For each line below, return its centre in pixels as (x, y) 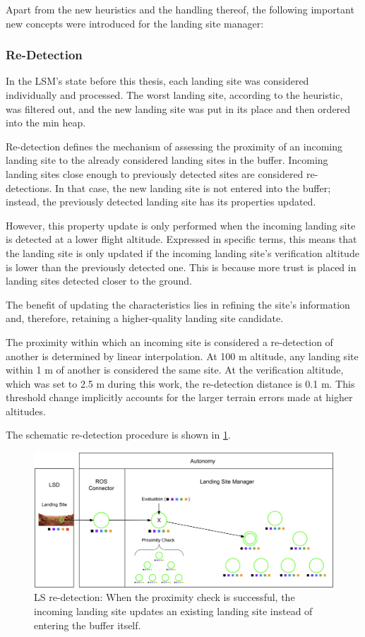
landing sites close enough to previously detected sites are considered (155, 173)
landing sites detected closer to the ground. (99, 281)
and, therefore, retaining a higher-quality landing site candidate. (145, 318)
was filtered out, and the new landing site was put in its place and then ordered (178, 108)
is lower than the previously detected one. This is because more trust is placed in (181, 267)
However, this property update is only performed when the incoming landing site (181, 225)
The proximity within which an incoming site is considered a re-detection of (169, 341)
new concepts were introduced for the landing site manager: (135, 23)
